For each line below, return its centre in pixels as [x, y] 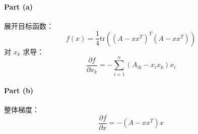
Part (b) [19, 90]
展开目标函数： [29, 25]
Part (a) [18, 6]
